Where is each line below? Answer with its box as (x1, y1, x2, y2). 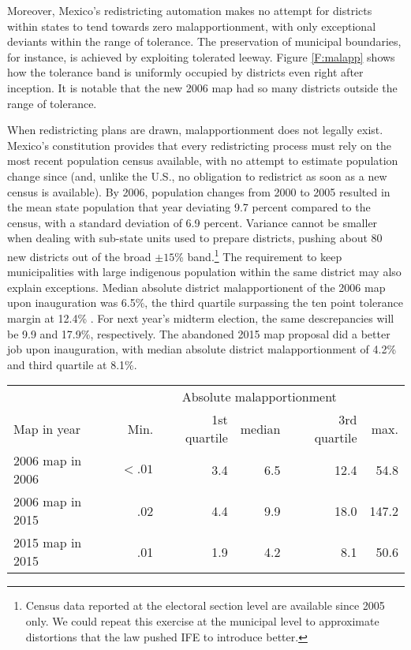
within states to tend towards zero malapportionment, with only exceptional (7, 17, 376, 34)
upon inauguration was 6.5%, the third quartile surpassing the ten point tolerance (7, 294, 403, 311)
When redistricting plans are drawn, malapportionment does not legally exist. (7, 121, 383, 138)
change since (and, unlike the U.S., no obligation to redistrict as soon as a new (7, 167, 387, 184)
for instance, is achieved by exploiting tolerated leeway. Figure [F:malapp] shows (7, 48, 395, 65)
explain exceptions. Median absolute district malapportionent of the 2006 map (7, 278, 386, 295)
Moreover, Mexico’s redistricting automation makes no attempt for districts (7, 2, 372, 18)
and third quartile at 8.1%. (7, 356, 137, 372)
